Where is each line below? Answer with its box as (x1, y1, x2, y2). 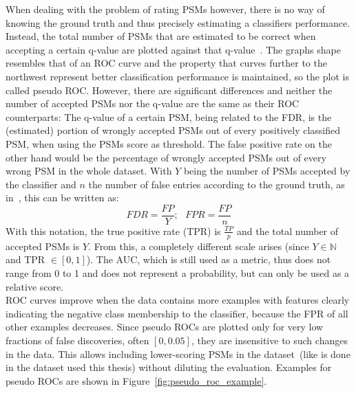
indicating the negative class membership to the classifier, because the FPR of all (6, 306, 348, 320)
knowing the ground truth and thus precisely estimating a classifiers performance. (6, 15, 350, 30)
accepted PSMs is (6, 238, 80, 253)
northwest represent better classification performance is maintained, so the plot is (6, 69, 349, 83)
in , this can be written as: (6, 190, 119, 205)
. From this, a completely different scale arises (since (88, 238, 309, 253)
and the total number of (236, 223, 339, 238)
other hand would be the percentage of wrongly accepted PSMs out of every (6, 150, 326, 164)
